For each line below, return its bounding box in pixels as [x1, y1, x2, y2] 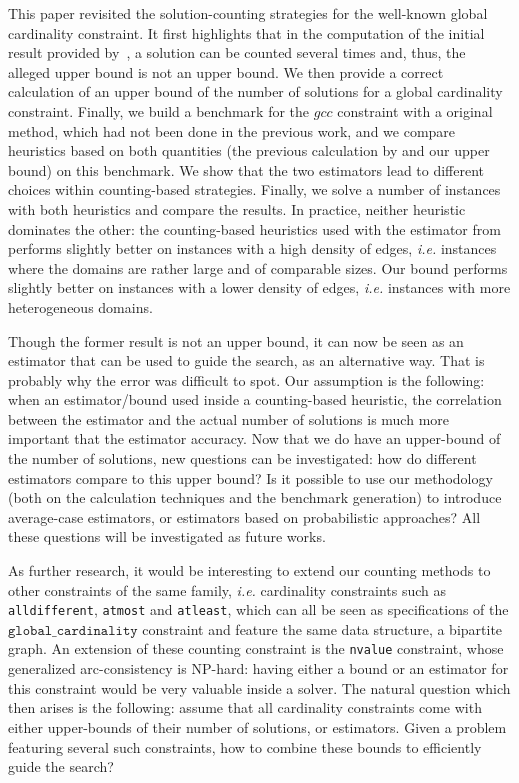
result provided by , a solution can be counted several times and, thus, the [8, 42, 466, 63]
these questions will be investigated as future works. [8, 526, 326, 547]
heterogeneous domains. [8, 296, 153, 317]
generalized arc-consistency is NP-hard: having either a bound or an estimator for [8, 658, 509, 679]
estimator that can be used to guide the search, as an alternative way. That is [8, 350, 485, 371]
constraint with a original [337, 100, 493, 121]
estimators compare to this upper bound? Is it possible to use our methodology [8, 467, 493, 488]
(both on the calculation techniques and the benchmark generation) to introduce [8, 487, 502, 508]
